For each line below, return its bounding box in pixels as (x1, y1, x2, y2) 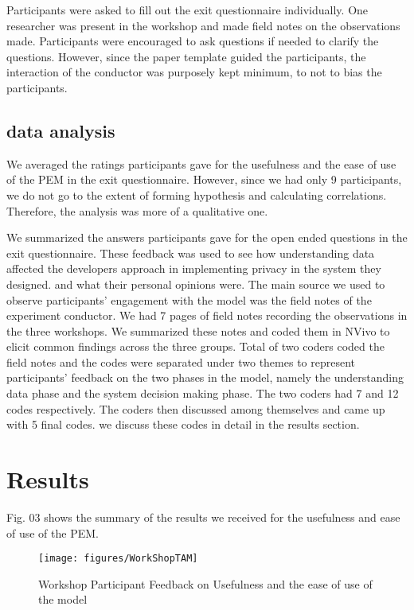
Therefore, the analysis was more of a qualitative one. (6, 202, 268, 219)
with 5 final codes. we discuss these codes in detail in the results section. (6, 416, 360, 433)
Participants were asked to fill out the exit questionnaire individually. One (6, 2, 369, 17)
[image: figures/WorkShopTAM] (38, 553, 198, 565)
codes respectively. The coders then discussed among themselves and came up (6, 400, 385, 417)
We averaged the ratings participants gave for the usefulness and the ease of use (6, 155, 396, 172)
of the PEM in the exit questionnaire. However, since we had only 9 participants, (6, 171, 402, 188)
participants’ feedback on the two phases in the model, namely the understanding (6, 369, 404, 386)
